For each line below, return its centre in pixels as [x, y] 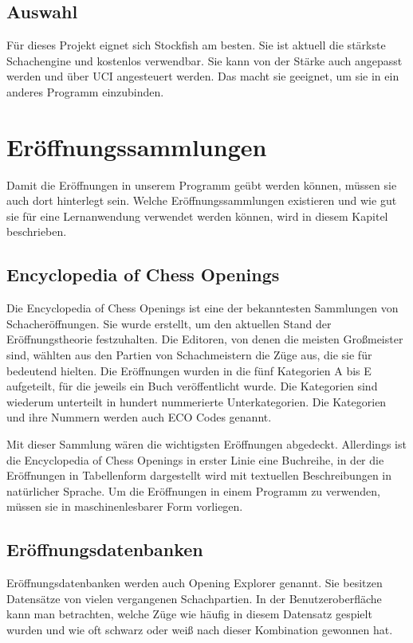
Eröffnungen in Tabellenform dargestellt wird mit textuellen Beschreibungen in [199, 475]
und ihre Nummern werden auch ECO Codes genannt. [139, 417]
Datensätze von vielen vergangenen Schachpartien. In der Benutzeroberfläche [194, 598]
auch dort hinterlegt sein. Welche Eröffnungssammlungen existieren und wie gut [202, 200]
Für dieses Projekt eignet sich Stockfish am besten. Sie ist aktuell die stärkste [196, 45]
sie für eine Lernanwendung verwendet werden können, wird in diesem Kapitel [197, 216]
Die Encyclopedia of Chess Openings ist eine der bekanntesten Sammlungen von [203, 308]
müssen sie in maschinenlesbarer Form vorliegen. [125, 506]
